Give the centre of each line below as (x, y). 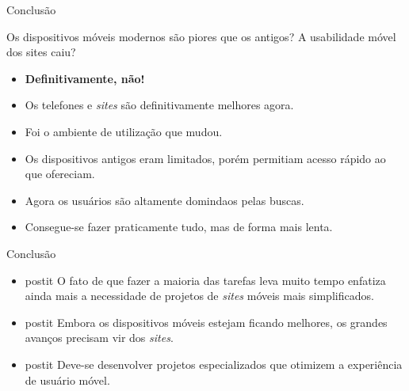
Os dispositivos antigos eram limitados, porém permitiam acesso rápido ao (205, 158)
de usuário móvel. (67, 380)
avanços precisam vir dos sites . (99, 338)
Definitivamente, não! (85, 78)
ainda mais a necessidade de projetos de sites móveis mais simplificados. (199, 296)
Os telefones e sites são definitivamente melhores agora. (159, 105)
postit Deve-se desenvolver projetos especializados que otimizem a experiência (214, 364)
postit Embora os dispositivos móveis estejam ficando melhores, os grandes (206, 322)
